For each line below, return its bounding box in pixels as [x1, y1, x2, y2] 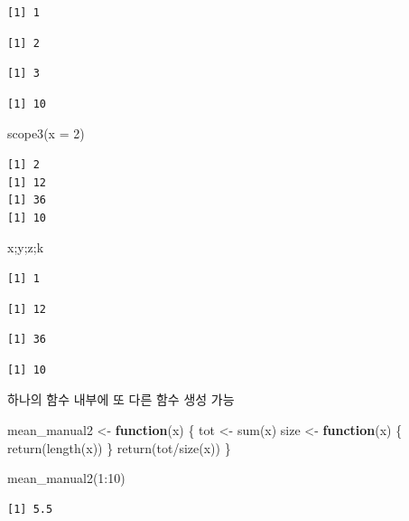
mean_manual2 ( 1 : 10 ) [7, 469, 125, 488]
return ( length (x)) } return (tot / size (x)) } [7, 438, 231, 457]
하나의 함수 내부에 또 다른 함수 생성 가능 [7, 390, 235, 409]
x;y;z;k [7, 238, 44, 257]
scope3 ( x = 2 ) [7, 124, 85, 143]
